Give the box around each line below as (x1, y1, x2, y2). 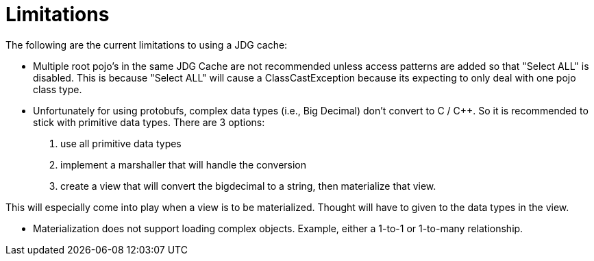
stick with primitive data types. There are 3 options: (33, 116, 265, 128)
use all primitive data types (60, 137, 182, 149)
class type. (33, 83, 82, 95)
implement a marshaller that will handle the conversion (60, 158, 307, 171)
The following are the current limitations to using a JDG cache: (5, 38, 288, 51)
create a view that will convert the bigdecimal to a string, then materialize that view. (60, 179, 436, 192)
